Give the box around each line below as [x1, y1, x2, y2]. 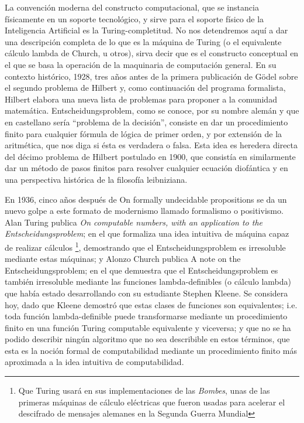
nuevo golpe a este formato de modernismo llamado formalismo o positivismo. [5, 204, 284, 217]
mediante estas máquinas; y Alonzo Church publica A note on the [5, 253, 241, 265]
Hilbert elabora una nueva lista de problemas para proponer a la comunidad [5, 93, 277, 105]
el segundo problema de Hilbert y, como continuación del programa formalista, [5, 81, 286, 94]
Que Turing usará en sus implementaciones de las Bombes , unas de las [18, 384, 270, 397]
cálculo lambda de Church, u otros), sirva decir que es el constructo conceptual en [5, 47, 299, 59]
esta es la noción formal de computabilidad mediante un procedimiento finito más [5, 344, 298, 356]
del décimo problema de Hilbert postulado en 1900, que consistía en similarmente [5, 150, 296, 162]
